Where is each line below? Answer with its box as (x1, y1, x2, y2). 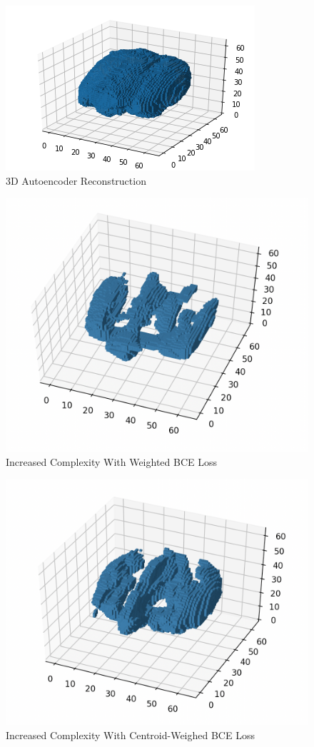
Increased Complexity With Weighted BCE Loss (6, 454, 218, 469)
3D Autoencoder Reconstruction (6, 173, 146, 188)
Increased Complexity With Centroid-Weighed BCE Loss (6, 727, 255, 742)
